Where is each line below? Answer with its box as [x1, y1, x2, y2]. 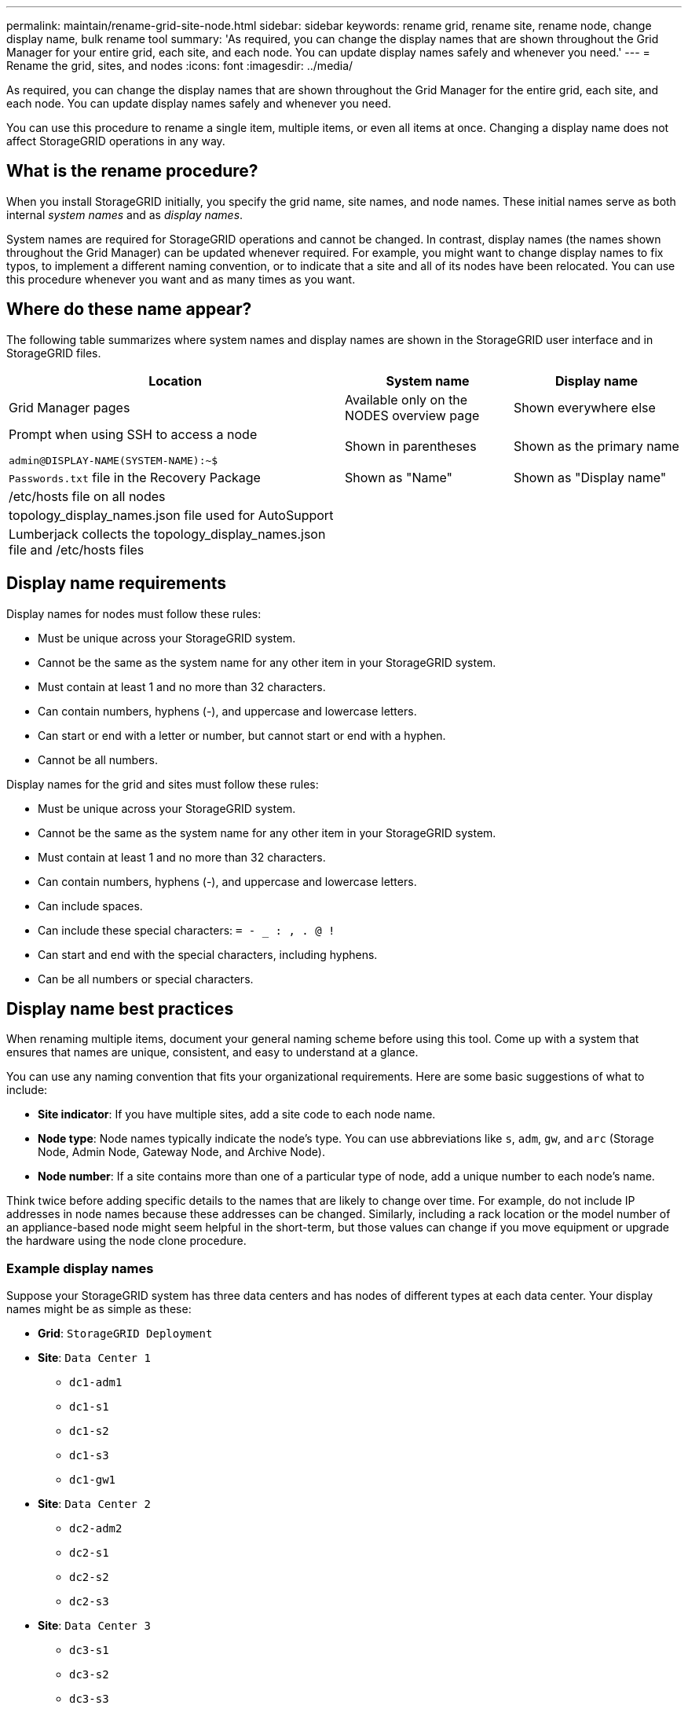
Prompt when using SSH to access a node [9, 426, 258, 442]
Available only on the [345, 391, 468, 408]
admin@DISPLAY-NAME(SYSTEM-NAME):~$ [9, 454, 218, 467]
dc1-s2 [69, 1425, 109, 1438]
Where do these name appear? [6, 299, 252, 320]
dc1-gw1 [69, 1473, 116, 1487]
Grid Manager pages [9, 399, 130, 415]
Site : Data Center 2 [38, 1497, 151, 1511]
